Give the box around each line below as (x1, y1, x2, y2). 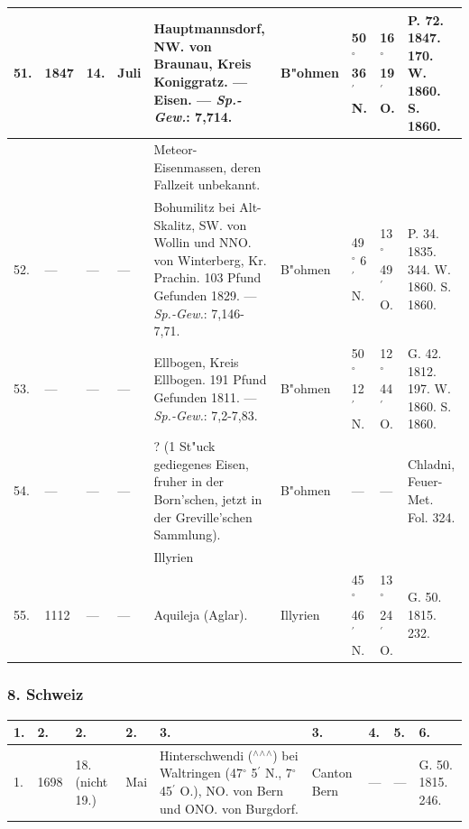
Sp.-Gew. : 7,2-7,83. (153, 405, 258, 424)
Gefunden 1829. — (153, 285, 257, 304)
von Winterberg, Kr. (153, 250, 267, 269)
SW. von (198, 215, 247, 234)
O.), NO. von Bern (179, 781, 284, 800)
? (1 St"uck (153, 437, 216, 456)
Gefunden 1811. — (153, 387, 257, 406)
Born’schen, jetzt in (153, 489, 262, 508)
